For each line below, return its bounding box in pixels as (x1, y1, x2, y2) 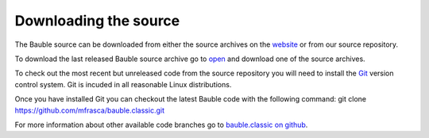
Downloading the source (14, 12, 180, 29)
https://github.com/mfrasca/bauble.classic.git (14, 105, 164, 115)
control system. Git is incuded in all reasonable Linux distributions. (14, 79, 232, 89)
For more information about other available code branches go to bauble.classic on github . (14, 120, 308, 129)
